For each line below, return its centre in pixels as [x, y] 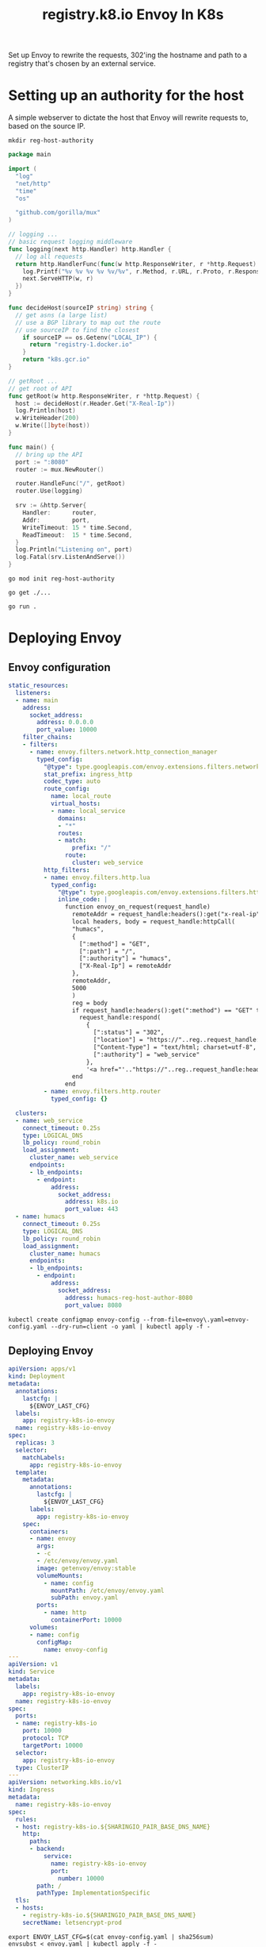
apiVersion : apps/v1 [42, 1369]
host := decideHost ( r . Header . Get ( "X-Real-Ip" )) [95, 403]
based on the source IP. [47, 126]
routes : [70, 833]
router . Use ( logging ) [49, 491]
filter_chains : [47, 737]
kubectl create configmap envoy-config [74, 1320]
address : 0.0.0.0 [65, 723]
